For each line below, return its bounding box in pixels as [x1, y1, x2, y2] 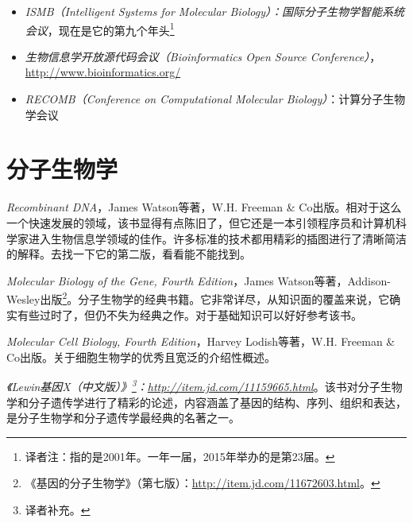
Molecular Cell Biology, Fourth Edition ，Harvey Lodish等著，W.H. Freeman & [6, 333, 396, 350]
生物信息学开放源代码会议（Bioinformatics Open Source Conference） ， [25, 48, 381, 64]
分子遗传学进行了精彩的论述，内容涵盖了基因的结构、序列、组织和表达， [28, 393, 407, 410]
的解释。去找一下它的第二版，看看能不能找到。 [6, 246, 251, 262]
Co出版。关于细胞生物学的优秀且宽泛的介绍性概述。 [6, 348, 276, 365]
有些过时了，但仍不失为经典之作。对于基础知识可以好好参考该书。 [17, 306, 362, 323]
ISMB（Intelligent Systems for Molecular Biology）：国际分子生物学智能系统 [25, 3, 405, 19]
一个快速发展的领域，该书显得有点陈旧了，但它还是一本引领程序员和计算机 [6, 214, 396, 231]
